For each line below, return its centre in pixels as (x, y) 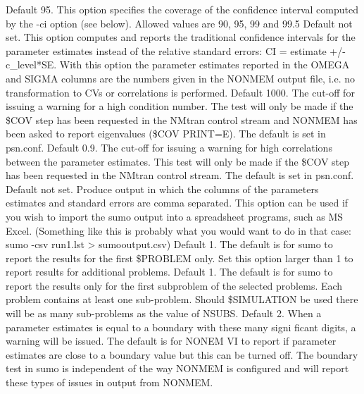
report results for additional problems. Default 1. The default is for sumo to (169, 272)
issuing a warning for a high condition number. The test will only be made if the (180, 106)
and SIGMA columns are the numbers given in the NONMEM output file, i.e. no (181, 78)
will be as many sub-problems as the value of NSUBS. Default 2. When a (164, 313)
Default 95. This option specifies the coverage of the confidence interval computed (182, 9)
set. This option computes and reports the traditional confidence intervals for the (181, 37)
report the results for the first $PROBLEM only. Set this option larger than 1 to (180, 258)
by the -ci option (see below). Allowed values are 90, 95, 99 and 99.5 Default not (179, 23)
